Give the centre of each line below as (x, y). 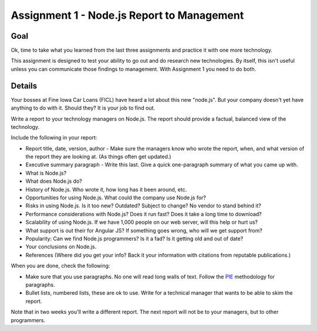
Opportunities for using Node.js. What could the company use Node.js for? (116, 198)
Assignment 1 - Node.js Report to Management (127, 15)
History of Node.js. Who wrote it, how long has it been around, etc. (106, 189)
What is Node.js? (46, 173)
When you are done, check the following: (60, 266)
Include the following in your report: (54, 138)
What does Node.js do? (54, 181)
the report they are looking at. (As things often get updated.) (98, 157)
